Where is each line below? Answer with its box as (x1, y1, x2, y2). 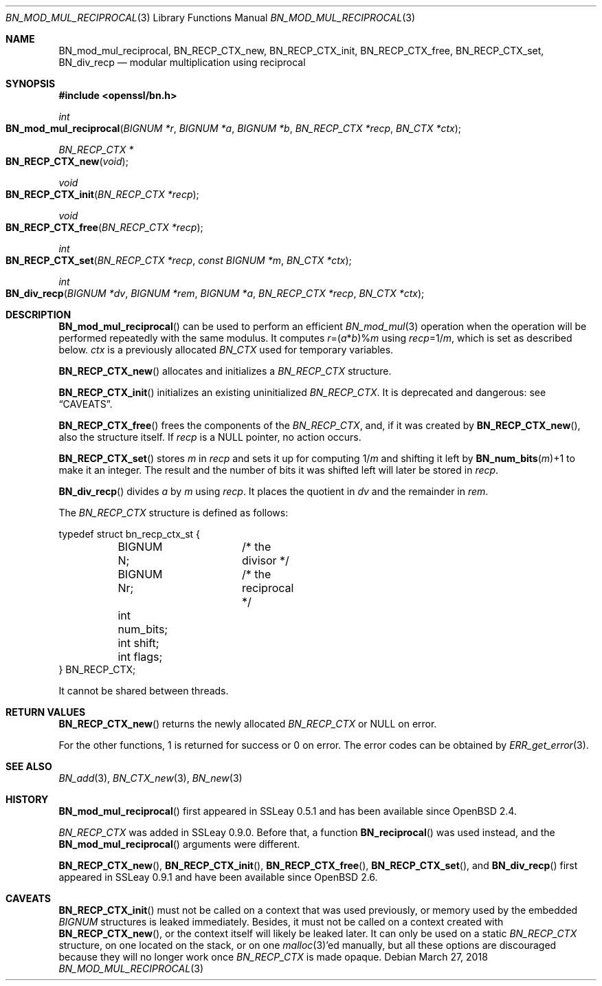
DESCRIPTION (5, 309, 71, 320)
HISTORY (5, 793, 49, 805)
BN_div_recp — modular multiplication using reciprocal (58, 56, 306, 68)
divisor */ (241, 554, 289, 567)
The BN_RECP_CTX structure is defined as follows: (58, 507, 289, 518)
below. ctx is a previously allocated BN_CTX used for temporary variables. (58, 344, 394, 355)
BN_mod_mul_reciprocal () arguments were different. (58, 838, 300, 850)
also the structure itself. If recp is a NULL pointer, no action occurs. (58, 431, 361, 443)
